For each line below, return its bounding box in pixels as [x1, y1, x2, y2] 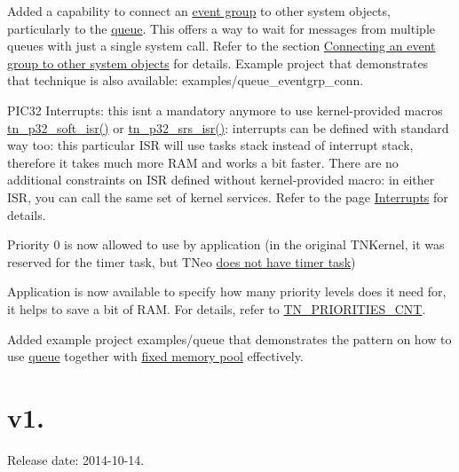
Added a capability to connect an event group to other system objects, [7, 2, 391, 20]
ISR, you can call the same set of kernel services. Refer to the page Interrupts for [7, 187, 448, 206]
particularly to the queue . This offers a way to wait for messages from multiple [7, 19, 435, 37]
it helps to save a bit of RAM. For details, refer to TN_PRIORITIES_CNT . [7, 299, 426, 318]
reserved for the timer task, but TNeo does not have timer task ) [7, 252, 356, 271]
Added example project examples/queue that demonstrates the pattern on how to [7, 329, 452, 348]
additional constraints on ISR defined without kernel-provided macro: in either [7, 170, 435, 189]
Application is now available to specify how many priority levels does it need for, [7, 282, 447, 301]
